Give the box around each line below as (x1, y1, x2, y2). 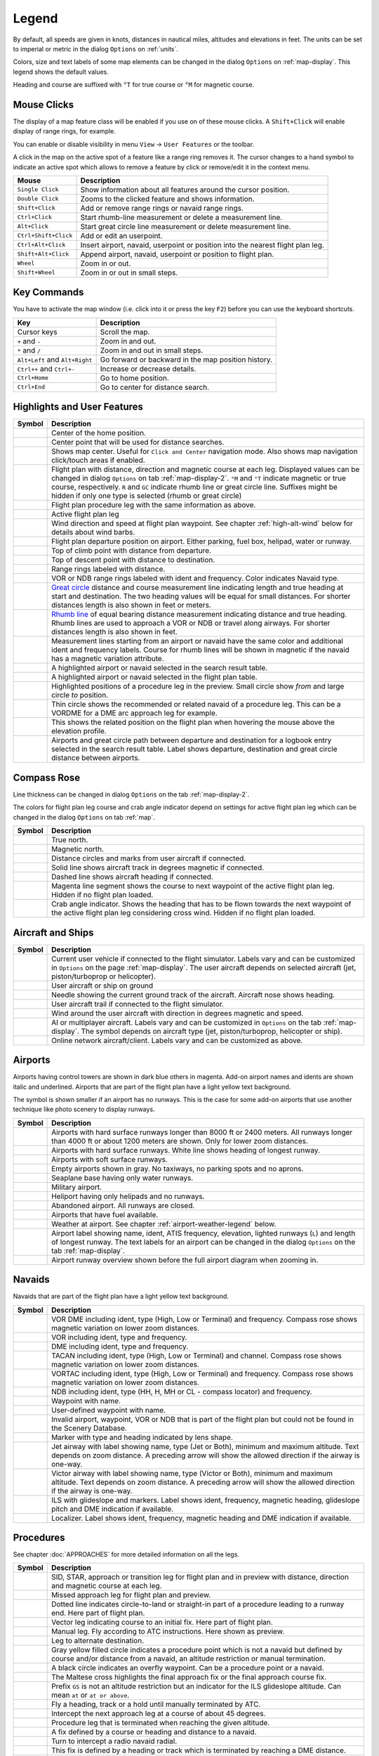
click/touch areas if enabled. (51, 455, 145, 465)
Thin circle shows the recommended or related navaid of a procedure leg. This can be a (51, 700, 341, 709)
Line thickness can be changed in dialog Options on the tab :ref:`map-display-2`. (13, 790, 250, 799)
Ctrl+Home (17, 374, 49, 382)
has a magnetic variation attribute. (51, 654, 164, 664)
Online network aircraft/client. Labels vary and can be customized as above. (51, 1035, 303, 1045)
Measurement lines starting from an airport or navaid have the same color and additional (51, 636, 344, 646)
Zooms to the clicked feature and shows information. (80, 194, 255, 204)
